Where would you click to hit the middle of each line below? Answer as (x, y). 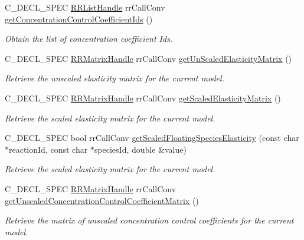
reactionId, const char (48, 149)
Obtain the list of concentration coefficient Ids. (89, 39)
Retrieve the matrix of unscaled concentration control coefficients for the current (149, 220)
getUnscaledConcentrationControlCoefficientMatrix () (102, 200)
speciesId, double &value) (140, 149)
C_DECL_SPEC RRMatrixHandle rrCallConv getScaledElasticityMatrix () (143, 98)
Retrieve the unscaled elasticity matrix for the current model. (115, 78)
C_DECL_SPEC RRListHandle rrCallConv (85, 7)
